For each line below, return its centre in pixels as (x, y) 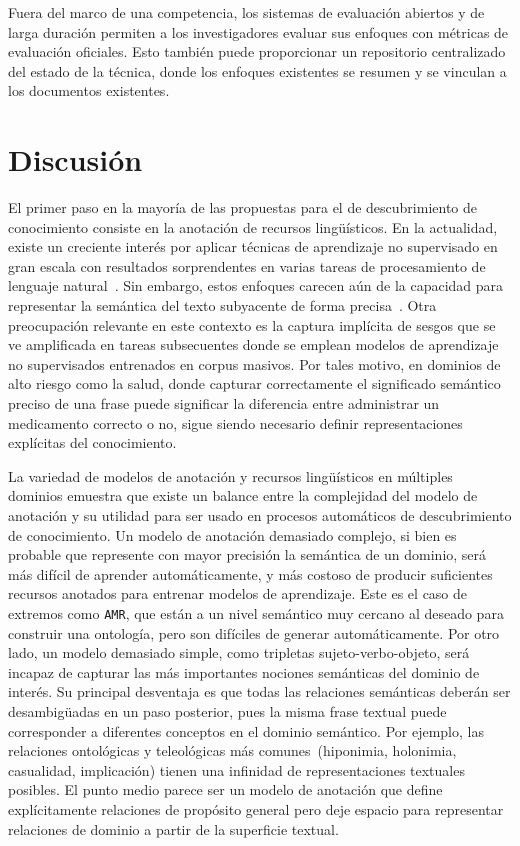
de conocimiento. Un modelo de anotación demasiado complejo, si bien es (232, 534)
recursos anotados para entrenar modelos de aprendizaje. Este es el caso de (238, 593)
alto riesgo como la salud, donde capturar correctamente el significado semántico (254, 383)
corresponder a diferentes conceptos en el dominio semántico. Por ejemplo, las (246, 730)
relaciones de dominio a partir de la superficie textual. (173, 828)
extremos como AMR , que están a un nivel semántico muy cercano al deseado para (256, 612)
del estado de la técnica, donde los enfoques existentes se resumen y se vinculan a (257, 70)
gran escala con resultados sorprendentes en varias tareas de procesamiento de (247, 265)
